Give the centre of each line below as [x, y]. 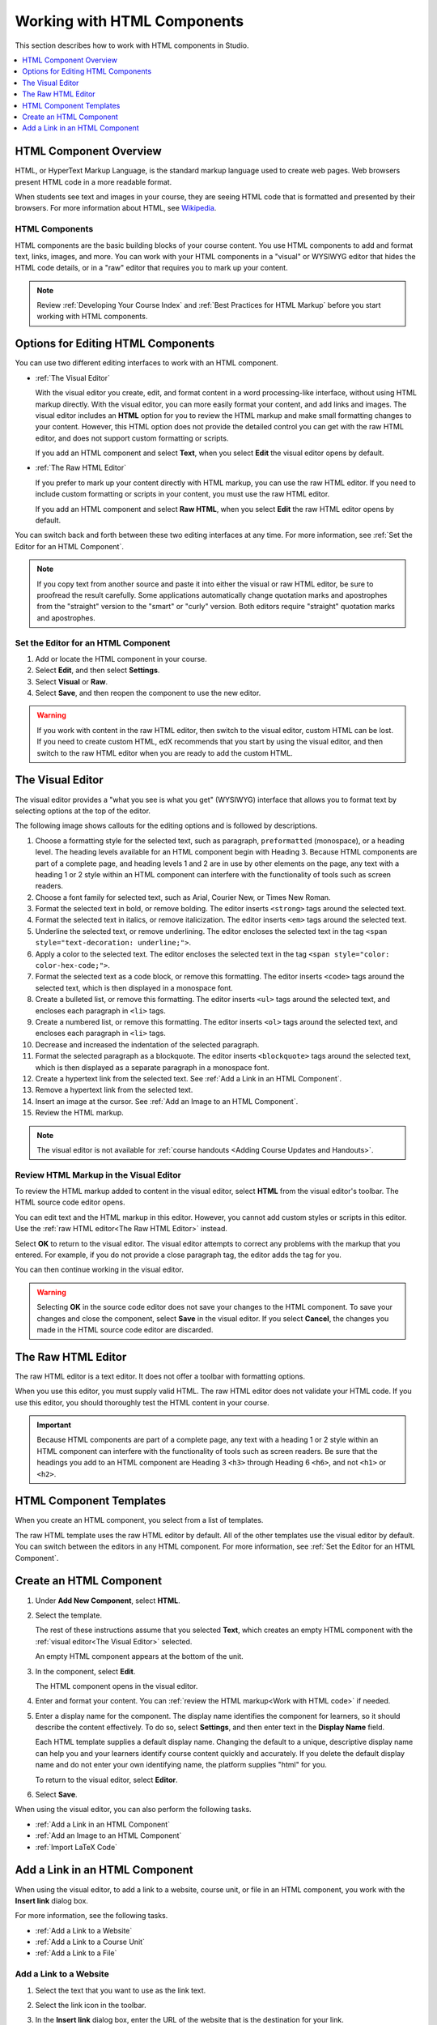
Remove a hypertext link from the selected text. [114, 1090]
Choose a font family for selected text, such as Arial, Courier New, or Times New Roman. [183, 897]
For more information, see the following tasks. [91, 1916]
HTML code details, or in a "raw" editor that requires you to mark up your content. [151, 268]
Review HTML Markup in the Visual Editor [98, 1174]
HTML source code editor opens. [70, 1202]
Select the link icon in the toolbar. [91, 2005]
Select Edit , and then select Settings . [98, 670]
